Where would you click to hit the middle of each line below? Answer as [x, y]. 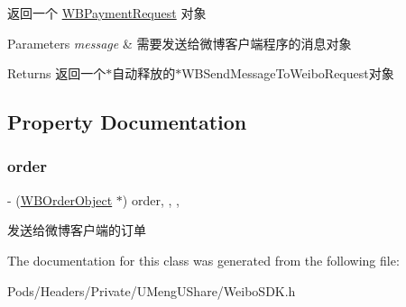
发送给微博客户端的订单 [77, 230]
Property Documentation [127, 122]
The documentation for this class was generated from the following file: [203, 260]
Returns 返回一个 [57, 73]
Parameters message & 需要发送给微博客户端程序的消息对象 [180, 43]
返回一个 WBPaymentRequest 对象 [107, 13]
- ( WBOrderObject [60, 199]
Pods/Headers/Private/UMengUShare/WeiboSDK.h [152, 290]
